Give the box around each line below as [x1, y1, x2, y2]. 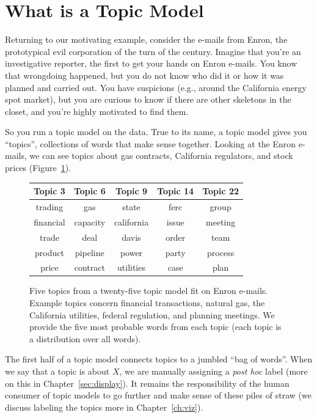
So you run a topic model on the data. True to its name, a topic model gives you [5, 125, 307, 138]
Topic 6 [73, 185, 106, 197]
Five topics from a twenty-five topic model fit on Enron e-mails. [29, 284, 268, 297]
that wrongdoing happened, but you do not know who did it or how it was [5, 68, 284, 81]
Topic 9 [115, 185, 147, 197]
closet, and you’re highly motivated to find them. [5, 105, 189, 117]
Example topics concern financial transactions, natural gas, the [29, 296, 265, 309]
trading [35, 200, 64, 213]
